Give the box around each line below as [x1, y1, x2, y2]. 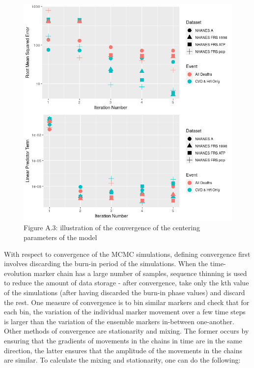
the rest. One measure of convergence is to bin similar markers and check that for [4, 297, 250, 307]
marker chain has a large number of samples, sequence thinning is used [33, 268, 247, 278]
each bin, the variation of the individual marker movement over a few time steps [4, 307, 246, 317]
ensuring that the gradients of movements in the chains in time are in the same [4, 335, 242, 345]
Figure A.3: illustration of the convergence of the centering [24, 222, 200, 233]
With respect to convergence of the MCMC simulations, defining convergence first [4, 248, 251, 259]
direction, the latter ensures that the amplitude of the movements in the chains [4, 345, 242, 355]
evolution [4, 268, 32, 278]
